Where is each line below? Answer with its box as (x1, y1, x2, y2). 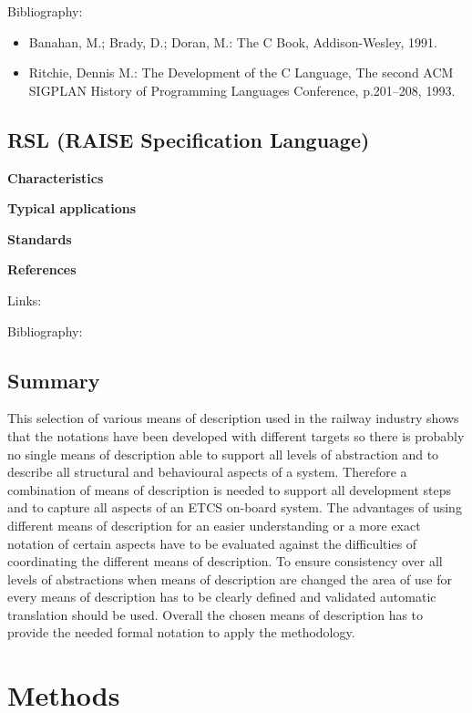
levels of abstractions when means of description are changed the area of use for (7, 569, 452, 588)
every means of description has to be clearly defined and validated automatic (7, 587, 436, 606)
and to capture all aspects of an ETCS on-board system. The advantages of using (7, 498, 462, 517)
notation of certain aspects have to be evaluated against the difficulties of (7, 533, 417, 553)
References (7, 260, 77, 279)
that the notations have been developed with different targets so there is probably (7, 426, 465, 445)
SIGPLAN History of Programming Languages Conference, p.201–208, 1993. (28, 80, 456, 99)
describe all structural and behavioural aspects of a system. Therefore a (7, 462, 407, 481)
